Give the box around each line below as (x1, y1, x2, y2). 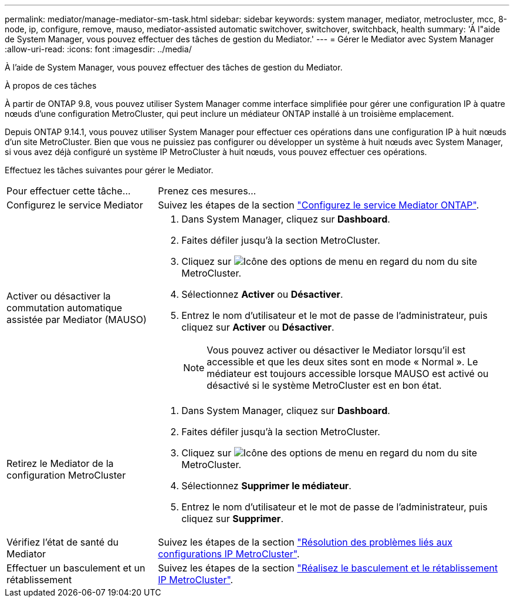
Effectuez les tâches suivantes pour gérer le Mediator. (5, 165, 214, 175)
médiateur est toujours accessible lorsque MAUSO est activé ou (207, 368, 489, 379)
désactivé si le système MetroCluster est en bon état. (207, 379, 442, 391)
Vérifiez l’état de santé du (6, 536, 119, 548)
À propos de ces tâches (5, 80, 97, 90)
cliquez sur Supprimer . (181, 513, 283, 524)
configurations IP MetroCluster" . (158, 548, 300, 560)
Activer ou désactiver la (6, 290, 111, 302)
